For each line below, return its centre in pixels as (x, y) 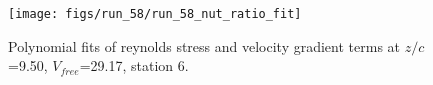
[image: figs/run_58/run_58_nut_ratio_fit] (155, 14)
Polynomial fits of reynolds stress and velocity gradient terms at (204, 45)
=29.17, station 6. (134, 65)
